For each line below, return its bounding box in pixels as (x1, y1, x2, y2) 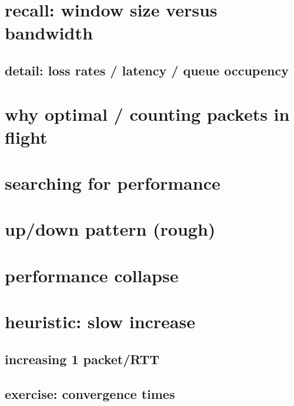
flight (5, 124, 48, 148)
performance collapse (5, 263, 179, 287)
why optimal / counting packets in (5, 101, 290, 126)
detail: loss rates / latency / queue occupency (5, 61, 289, 79)
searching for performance (5, 171, 220, 195)
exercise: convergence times (5, 384, 175, 402)
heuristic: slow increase (5, 309, 195, 334)
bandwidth (5, 21, 93, 45)
